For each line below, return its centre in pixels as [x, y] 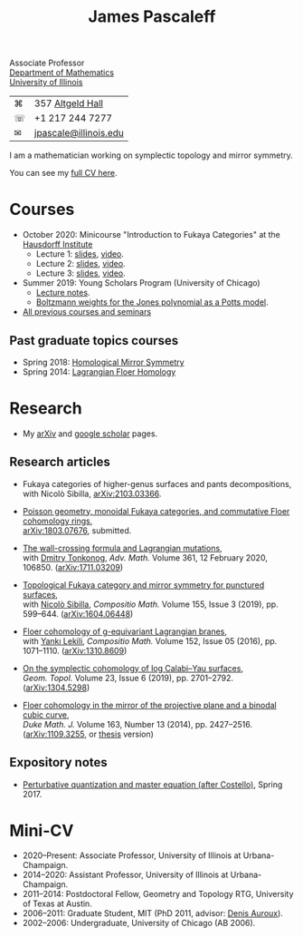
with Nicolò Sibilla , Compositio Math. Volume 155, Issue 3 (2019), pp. [150, 604]
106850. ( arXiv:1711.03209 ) [73, 567]
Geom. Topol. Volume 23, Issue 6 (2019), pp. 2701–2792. [128, 678]
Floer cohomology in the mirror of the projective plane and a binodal [150, 705]
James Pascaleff [152, 17]
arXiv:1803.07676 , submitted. [77, 530]
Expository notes [59, 762]
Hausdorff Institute [57, 244]
